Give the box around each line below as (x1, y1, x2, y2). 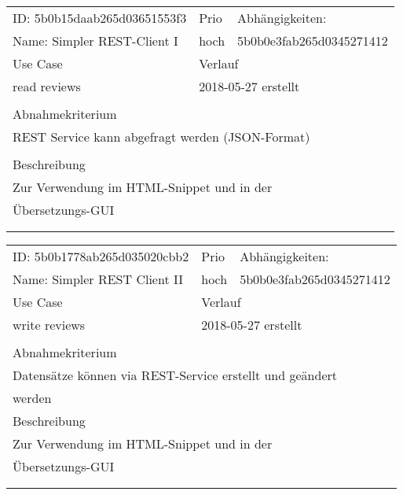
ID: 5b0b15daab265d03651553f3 (13, 9, 187, 27)
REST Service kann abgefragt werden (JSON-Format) (13, 127, 310, 146)
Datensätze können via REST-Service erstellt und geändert (13, 366, 337, 384)
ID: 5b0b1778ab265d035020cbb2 (13, 247, 189, 265)
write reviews (13, 316, 86, 334)
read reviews (13, 77, 81, 95)
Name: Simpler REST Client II (13, 270, 183, 288)
